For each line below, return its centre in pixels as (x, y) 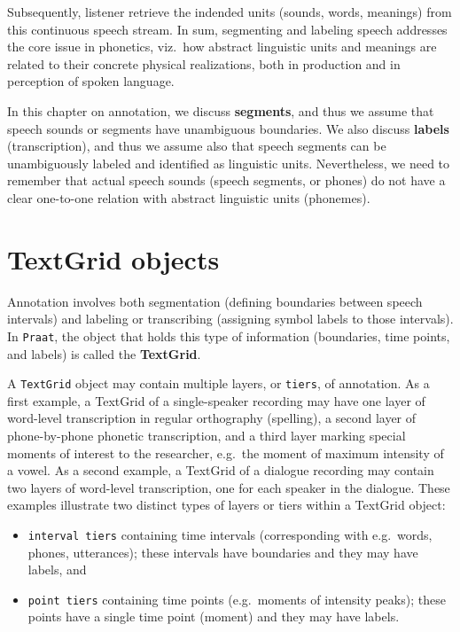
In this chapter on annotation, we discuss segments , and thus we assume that (221, 110)
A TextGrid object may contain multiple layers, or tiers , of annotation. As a (218, 383)
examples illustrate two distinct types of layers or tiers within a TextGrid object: (226, 505)
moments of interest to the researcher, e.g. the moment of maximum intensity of (226, 453)
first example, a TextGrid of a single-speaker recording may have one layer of (216, 400)
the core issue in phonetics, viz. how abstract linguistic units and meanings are (222, 47)
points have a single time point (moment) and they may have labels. (214, 616)
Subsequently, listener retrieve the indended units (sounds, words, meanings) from (230, 12)
